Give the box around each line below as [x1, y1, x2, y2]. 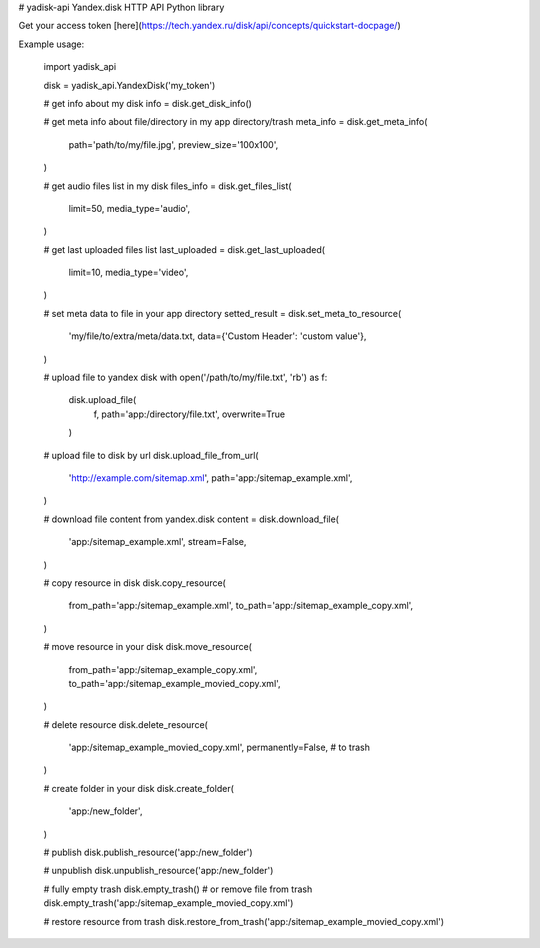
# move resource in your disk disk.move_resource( [43, 641, 252, 653]
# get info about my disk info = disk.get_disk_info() [43, 97, 252, 109]
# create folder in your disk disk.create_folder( [43, 782, 235, 794]
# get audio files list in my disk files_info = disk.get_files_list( [43, 180, 292, 192]
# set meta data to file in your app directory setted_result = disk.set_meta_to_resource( [43, 307, 402, 319]
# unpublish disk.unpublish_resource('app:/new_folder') [43, 865, 274, 877]
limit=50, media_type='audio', [68, 202, 190, 214]
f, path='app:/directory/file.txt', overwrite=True [93, 408, 285, 420]
